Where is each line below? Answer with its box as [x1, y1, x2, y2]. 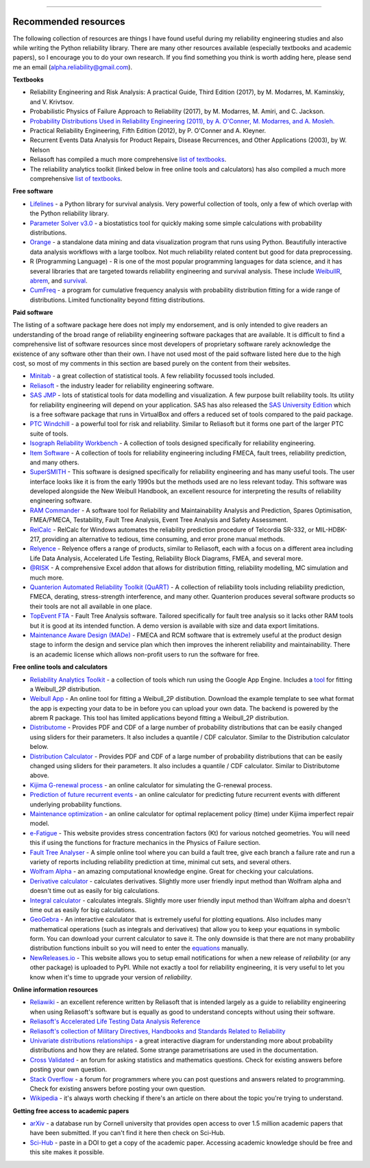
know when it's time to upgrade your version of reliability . [29, 973, 193, 981]
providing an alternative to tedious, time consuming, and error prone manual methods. [42, 535, 285, 543]
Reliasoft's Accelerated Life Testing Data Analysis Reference [29, 1017, 201, 1025]
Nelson [29, 145, 51, 154]
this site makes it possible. [29, 1148, 105, 1156]
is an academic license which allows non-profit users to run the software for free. [29, 650, 260, 658]
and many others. [29, 458, 79, 466]
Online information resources [12, 986, 99, 994]
